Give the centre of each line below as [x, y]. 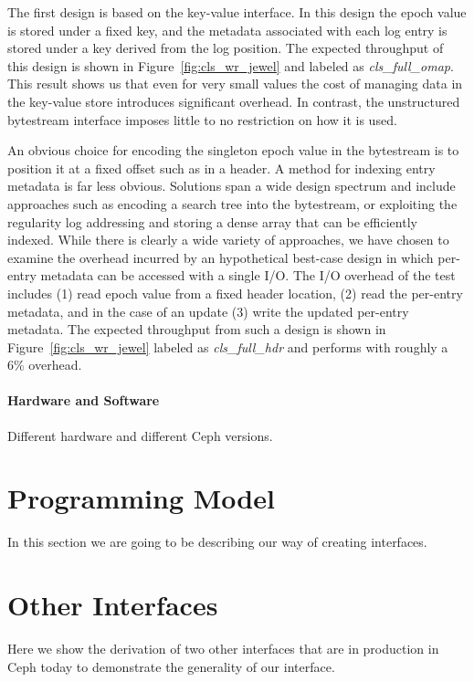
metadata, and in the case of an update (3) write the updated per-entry [208, 311]
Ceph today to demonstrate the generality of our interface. [171, 666]
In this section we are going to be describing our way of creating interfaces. [217, 542]
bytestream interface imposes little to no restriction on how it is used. [202, 119]
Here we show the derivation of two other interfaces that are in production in [223, 649]
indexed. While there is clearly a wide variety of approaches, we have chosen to [228, 240]
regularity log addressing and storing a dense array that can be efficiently [212, 221]
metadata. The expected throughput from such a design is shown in [197, 329]
